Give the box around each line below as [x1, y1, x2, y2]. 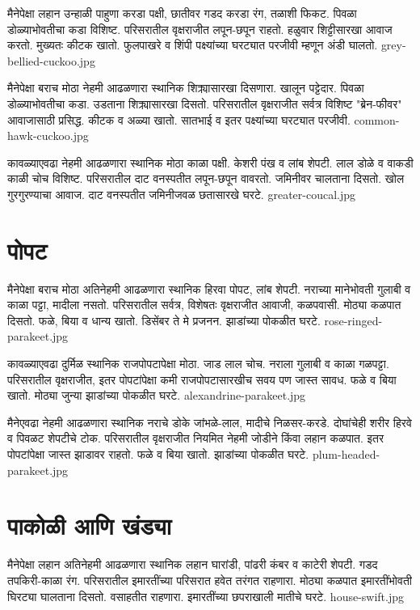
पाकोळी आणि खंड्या [7, 509, 172, 542]
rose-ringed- [324, 311, 383, 328]
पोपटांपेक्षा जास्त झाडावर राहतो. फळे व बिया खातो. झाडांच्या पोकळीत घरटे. [7, 446, 309, 462]
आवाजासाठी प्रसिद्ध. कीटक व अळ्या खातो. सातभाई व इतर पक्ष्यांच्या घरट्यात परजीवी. [7, 111, 351, 128]
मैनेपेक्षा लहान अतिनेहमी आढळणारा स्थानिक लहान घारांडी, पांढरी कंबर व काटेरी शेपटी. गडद [7, 556, 378, 573]
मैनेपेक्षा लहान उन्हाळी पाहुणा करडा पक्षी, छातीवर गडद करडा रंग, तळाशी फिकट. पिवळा [7, 5, 357, 21]
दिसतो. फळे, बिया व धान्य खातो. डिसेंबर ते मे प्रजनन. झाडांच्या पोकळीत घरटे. [7, 311, 321, 328]
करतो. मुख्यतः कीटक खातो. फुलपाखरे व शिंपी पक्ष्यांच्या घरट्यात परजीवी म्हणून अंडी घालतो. [7, 36, 378, 53]
